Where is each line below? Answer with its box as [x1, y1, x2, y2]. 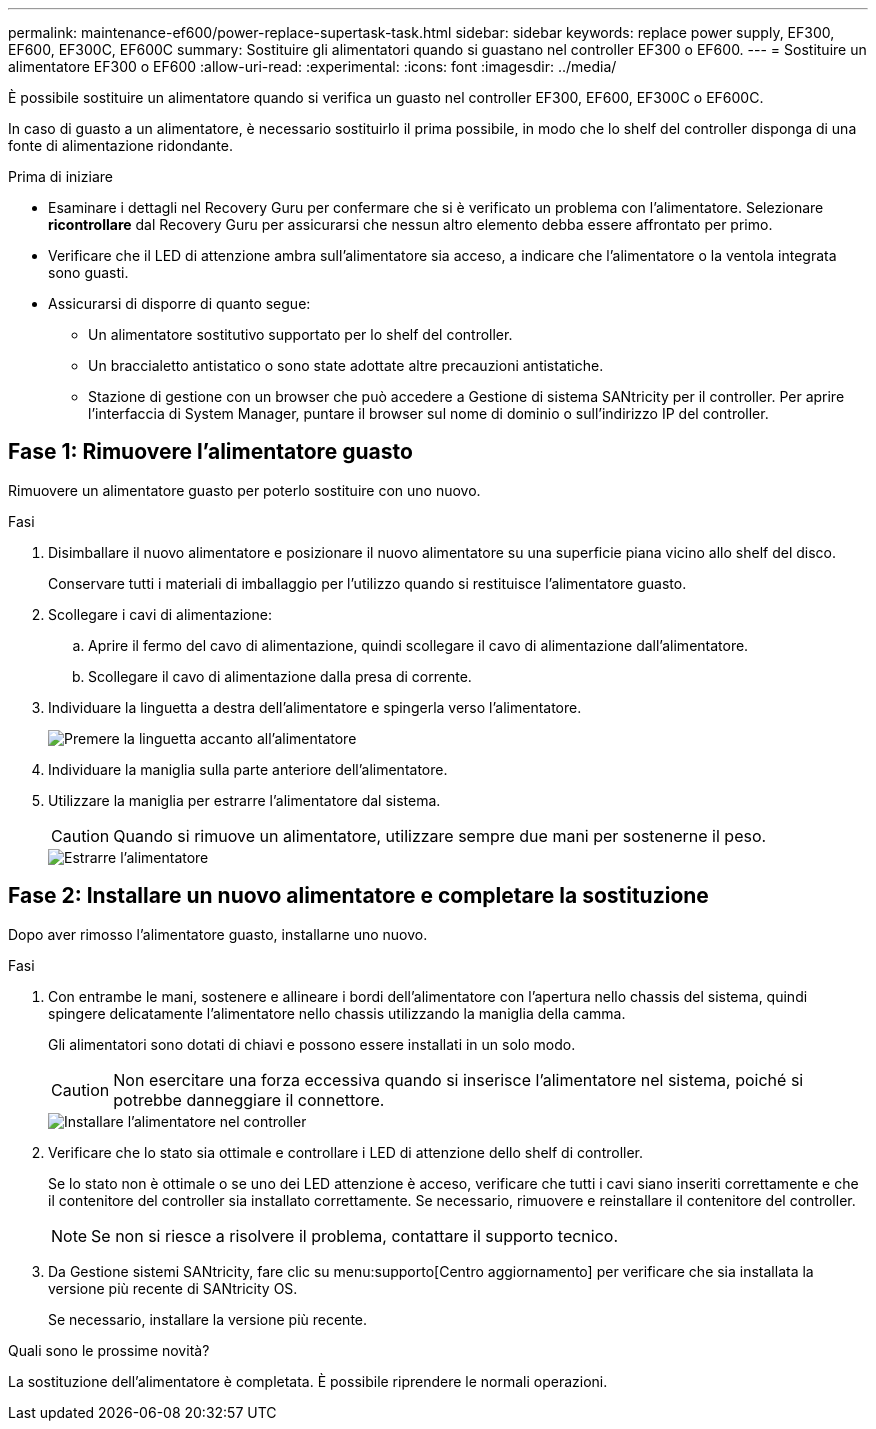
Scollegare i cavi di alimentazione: [48, 605, 272, 623]
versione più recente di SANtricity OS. [48, 1279, 298, 1297]
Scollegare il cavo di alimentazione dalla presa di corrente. [88, 667, 472, 685]
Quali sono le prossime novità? [8, 1341, 210, 1359]
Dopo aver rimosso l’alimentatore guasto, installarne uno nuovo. [8, 925, 428, 943]
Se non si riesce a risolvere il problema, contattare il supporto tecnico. [91, 1225, 619, 1246]
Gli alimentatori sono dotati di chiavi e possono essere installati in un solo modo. [48, 1035, 576, 1053]
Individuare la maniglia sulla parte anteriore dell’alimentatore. [48, 760, 448, 778]
